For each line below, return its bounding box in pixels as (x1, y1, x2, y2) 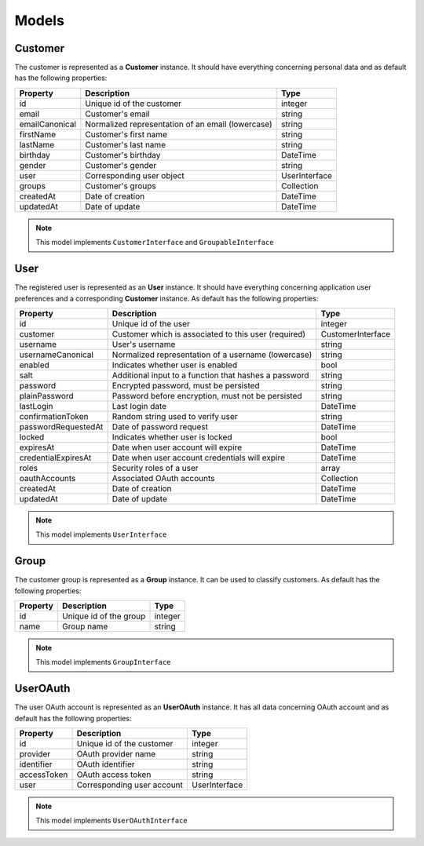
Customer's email (85, 108, 150, 119)
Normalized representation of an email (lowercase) (85, 119, 272, 129)
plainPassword (19, 390, 74, 401)
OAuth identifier (76, 759, 135, 770)
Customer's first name (85, 129, 168, 140)
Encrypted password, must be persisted (111, 380, 260, 391)
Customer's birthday (85, 149, 161, 160)
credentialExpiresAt (19, 452, 92, 463)
